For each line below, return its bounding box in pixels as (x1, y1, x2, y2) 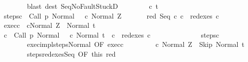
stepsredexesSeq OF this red (27, 48, 116, 59)
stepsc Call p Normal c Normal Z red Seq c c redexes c (3, 10, 219, 21)
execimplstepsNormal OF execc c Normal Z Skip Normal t (27, 39, 245, 49)
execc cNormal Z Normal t (3, 20, 96, 30)
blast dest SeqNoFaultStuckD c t (27, 1, 158, 11)
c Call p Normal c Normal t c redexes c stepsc (3, 29, 219, 40)
